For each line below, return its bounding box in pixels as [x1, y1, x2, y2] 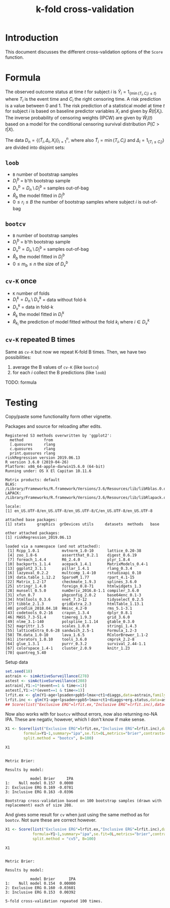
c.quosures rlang [10, 447, 56, 452]
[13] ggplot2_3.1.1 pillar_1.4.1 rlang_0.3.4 [5, 566, 133, 571]
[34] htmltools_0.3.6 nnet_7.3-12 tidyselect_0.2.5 [5, 597, 144, 602]
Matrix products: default [5, 478, 60, 483]
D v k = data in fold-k [12, 303, 54, 311]
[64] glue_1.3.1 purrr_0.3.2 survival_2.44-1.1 [5, 642, 146, 647]
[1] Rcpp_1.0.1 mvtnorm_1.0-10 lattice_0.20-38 [7, 548, 142, 554]
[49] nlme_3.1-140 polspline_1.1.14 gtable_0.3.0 [5, 619, 135, 624]
